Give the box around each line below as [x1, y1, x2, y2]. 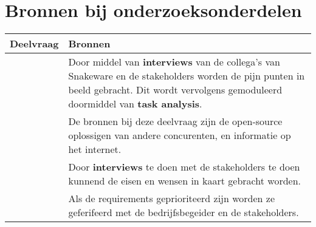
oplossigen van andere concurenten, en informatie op [68, 128, 291, 143]
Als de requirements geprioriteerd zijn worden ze [68, 191, 275, 206]
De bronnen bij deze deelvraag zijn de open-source [68, 114, 283, 129]
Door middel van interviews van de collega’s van [68, 55, 280, 69]
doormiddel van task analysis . [68, 97, 202, 111]
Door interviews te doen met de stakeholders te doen [68, 160, 300, 174]
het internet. [68, 142, 122, 157]
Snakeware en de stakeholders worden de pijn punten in [68, 69, 305, 83]
